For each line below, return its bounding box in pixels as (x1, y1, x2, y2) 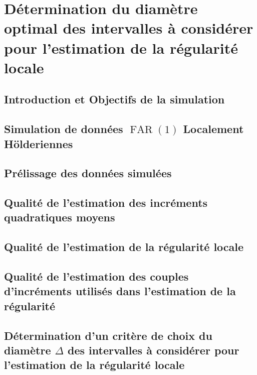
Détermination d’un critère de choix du (4, 327, 212, 343)
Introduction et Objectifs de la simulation (4, 91, 225, 107)
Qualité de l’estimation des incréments (4, 195, 208, 210)
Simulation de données (4, 121, 123, 137)
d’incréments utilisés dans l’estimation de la (4, 283, 236, 299)
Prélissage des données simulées (4, 165, 172, 181)
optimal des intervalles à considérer (4, 18, 253, 38)
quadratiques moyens (4, 209, 115, 225)
